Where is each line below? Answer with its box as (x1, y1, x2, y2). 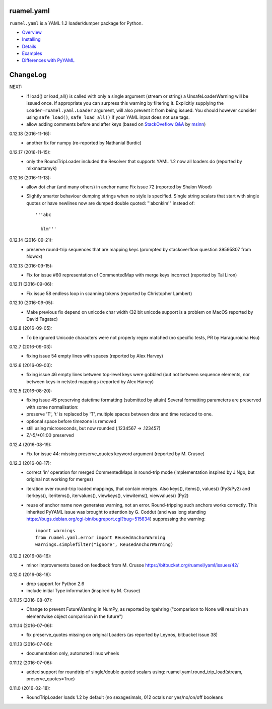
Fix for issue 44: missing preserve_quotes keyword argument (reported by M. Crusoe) (26, 451, 205, 457)
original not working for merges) (26, 476, 93, 482)
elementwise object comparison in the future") (26, 613, 123, 619)
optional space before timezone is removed (26, 418, 117, 424)
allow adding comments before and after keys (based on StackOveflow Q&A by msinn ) (26, 121, 206, 127)
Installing (22, 36, 41, 42)
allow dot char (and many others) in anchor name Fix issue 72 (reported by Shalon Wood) (26, 184, 212, 190)
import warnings (35, 528, 76, 533)
